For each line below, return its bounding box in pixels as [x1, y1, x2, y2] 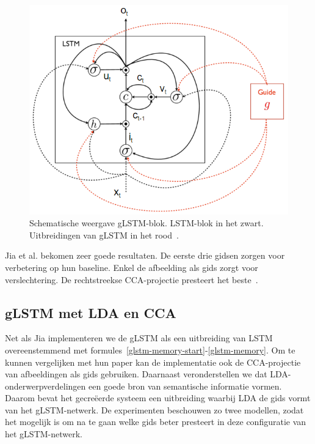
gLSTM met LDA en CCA [5, 303, 176, 322]
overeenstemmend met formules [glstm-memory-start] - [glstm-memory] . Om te [5, 343, 295, 356]
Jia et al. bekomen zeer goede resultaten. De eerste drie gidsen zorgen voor [5, 249, 285, 262]
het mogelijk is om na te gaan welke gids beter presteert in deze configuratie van [5, 415, 306, 428]
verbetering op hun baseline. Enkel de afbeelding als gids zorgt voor [5, 261, 258, 273]
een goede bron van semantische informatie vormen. [89, 379, 282, 392]
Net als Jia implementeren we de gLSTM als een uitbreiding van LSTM [5, 331, 273, 344]
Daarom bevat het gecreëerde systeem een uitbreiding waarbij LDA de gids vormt [5, 391, 311, 404]
